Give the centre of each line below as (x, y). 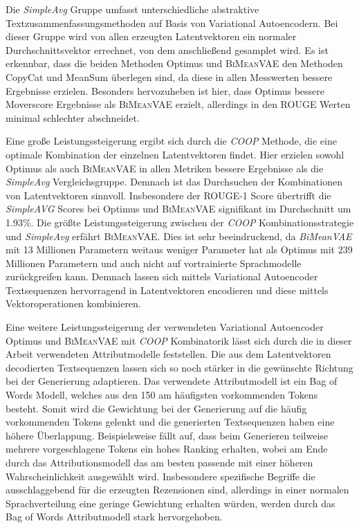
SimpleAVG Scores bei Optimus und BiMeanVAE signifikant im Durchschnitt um (178, 209)
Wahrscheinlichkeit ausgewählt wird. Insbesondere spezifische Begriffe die (160, 476)
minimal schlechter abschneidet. (73, 117)
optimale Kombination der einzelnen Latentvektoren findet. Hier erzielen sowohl (175, 154)
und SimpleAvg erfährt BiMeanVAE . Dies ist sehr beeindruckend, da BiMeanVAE (179, 236)
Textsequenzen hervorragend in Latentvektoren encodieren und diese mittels (167, 290)
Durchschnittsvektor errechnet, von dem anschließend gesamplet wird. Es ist (167, 49)
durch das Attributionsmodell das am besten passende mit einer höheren (159, 462)
